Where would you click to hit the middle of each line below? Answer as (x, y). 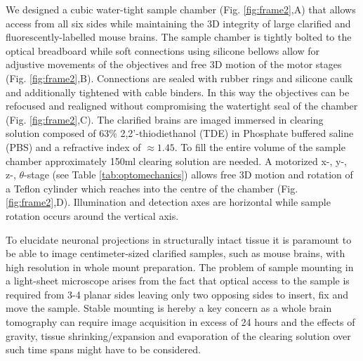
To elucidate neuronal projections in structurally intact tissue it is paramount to (179, 239)
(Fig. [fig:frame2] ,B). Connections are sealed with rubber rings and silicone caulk (179, 78)
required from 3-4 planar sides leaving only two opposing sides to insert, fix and (177, 294)
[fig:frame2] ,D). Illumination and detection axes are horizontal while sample (168, 202)
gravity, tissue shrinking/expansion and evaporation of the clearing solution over (178, 335)
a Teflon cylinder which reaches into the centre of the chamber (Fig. (152, 188)
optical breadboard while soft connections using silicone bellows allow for (163, 50)
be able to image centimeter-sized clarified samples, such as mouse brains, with (176, 253)
